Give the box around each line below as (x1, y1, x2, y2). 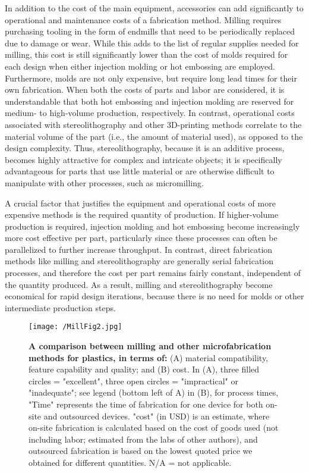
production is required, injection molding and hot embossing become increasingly (5, 220, 300, 232)
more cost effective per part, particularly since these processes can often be (5, 231, 278, 244)
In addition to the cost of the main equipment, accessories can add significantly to (5, 2, 304, 14)
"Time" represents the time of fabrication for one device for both (29, 398, 263, 411)
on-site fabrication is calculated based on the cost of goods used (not (29, 421, 279, 434)
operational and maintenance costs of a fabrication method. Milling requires (5, 13, 282, 26)
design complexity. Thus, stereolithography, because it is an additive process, (5, 142, 285, 154)
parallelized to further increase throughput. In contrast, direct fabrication (5, 243, 273, 255)
